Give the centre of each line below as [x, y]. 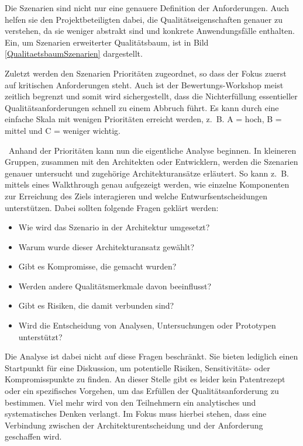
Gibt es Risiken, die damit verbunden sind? [96, 305]
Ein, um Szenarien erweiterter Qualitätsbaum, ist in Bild [107, 42]
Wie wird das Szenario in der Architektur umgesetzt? [114, 227]
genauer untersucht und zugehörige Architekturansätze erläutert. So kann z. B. [147, 173]
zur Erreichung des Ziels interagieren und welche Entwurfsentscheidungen [136, 196]
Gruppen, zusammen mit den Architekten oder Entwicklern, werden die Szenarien [151, 162]
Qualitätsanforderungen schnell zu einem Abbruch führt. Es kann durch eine [142, 107]
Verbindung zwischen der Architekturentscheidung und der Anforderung [134, 425]
